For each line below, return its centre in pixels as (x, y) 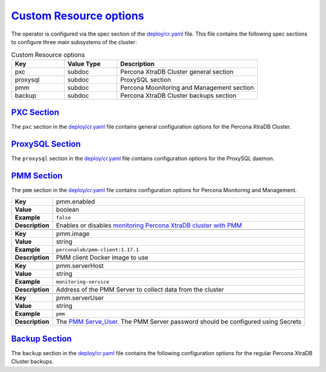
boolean (68, 210)
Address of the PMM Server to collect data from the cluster (140, 290)
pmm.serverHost (80, 266)
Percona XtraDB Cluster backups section (178, 95)
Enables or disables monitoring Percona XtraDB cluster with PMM (149, 225)
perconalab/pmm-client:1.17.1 (97, 250)
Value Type (84, 63)
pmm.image (73, 234)
